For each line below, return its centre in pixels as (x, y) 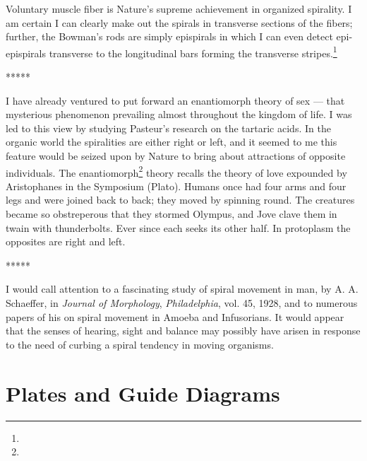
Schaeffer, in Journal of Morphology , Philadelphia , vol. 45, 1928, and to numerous (182, 303)
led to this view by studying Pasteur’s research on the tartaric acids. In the (168, 128)
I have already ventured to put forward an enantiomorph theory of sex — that (175, 100)
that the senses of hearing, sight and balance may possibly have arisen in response (183, 331)
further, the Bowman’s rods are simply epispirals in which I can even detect (169, 36)
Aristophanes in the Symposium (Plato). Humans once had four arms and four (176, 186)
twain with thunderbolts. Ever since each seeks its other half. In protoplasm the (178, 227)
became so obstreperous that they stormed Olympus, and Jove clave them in (172, 214)
